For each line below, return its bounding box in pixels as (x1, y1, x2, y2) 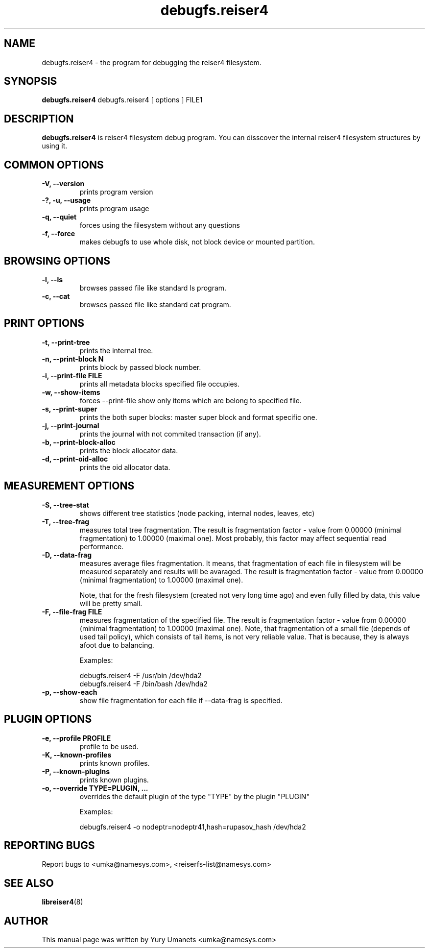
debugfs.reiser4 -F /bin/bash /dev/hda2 (79, 679, 208, 688)
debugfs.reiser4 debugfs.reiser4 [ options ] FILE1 (42, 96, 203, 104)
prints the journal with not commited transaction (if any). (79, 429, 261, 438)
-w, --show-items (42, 388, 100, 396)
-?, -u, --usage (42, 196, 91, 205)
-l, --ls (42, 275, 63, 284)
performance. (79, 542, 124, 551)
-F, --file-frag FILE (42, 607, 102, 616)
